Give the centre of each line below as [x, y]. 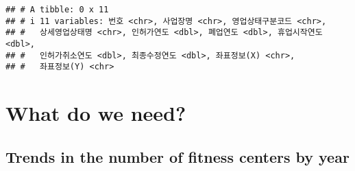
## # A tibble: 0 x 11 [57, 10]
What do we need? [96, 113]
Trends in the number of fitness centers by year [177, 156]
